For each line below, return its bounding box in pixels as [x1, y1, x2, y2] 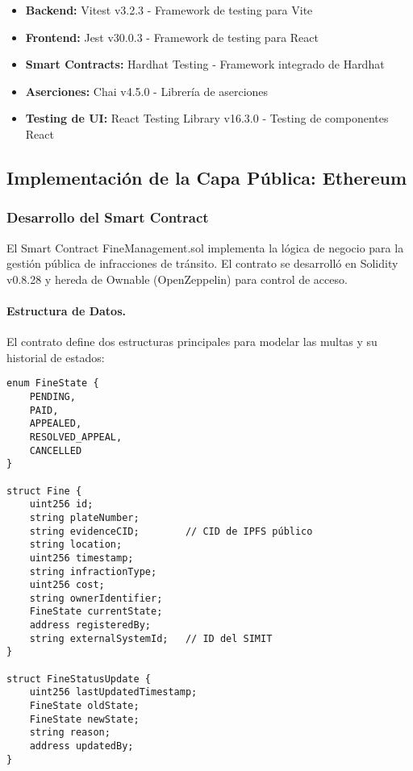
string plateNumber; [29, 511, 140, 523]
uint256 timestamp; [29, 552, 134, 564]
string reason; [29, 727, 111, 739]
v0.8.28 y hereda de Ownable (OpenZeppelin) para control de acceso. [6, 270, 348, 287]
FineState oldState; [29, 700, 140, 712]
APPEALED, [29, 418, 82, 430]
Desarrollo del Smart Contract [6, 207, 209, 227]
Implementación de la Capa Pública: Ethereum [6, 165, 407, 190]
